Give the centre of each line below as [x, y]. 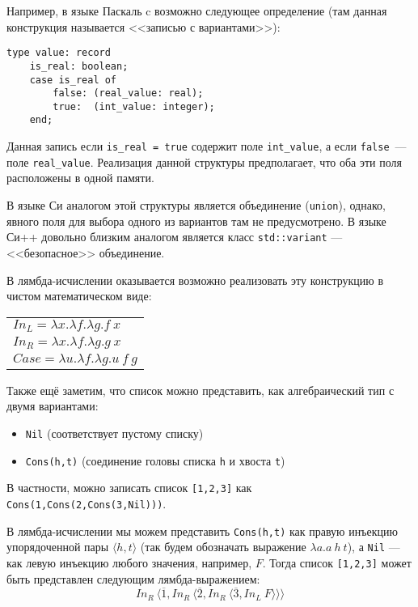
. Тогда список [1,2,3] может [337, 562]
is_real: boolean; [79, 66]
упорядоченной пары [58, 547]
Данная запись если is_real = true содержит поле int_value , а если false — [207, 146]
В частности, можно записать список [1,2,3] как [129, 488]
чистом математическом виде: [79, 296]
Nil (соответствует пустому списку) [114, 433]
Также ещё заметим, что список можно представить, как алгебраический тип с [201, 390]
